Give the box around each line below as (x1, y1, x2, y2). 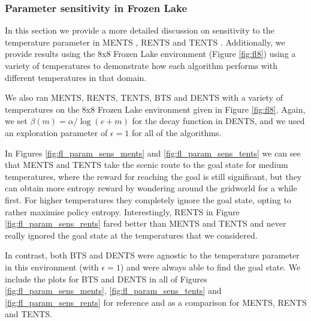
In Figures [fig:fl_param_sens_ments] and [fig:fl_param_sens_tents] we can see (5, 146, 301, 159)
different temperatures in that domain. (5, 71, 147, 83)
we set (5, 115, 28, 127)
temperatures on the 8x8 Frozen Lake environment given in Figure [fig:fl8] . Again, (5, 103, 306, 115)
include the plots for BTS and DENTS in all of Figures (5, 272, 207, 285)
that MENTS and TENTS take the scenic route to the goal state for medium (5, 158, 288, 171)
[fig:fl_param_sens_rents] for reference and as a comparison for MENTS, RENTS (5, 296, 307, 308)
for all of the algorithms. (131, 126, 222, 139)
